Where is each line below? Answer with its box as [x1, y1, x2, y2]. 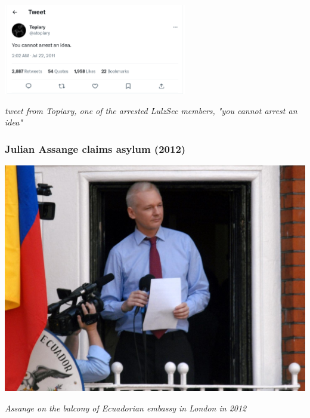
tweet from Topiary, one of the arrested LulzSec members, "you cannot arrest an [5, 104, 297, 116]
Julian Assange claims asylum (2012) [5, 141, 186, 156]
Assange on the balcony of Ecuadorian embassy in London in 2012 [5, 401, 247, 414]
